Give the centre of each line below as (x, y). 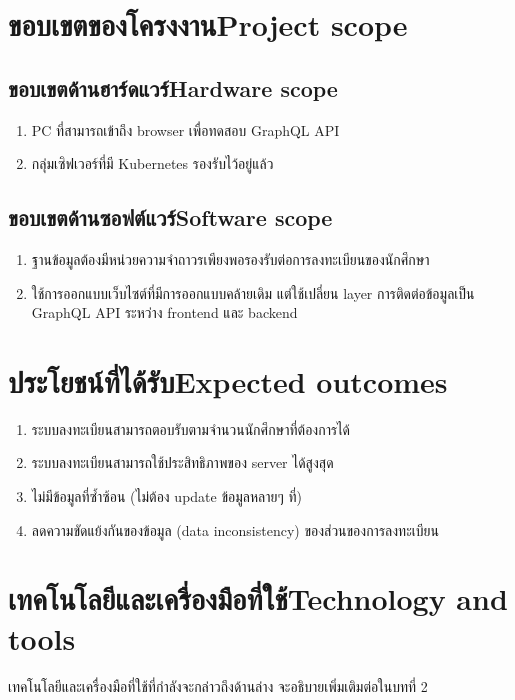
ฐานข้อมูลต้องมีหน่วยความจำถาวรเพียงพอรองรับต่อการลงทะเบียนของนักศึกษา (230, 258)
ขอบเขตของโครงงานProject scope (208, 24)
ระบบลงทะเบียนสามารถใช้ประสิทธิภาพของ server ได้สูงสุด (182, 462)
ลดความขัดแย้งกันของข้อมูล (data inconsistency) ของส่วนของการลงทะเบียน (235, 529)
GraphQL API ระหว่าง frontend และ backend (164, 312)
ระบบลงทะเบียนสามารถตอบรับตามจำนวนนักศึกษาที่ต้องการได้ (191, 428)
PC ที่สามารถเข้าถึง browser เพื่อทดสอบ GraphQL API (185, 129)
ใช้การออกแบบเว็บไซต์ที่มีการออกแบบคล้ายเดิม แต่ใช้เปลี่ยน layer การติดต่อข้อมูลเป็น (253, 292)
